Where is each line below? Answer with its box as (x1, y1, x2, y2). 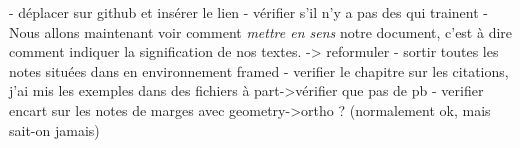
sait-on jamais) (9, 119, 100, 140)
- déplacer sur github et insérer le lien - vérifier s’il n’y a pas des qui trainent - (9, 2, 488, 22)
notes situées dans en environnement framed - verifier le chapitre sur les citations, (9, 60, 509, 81)
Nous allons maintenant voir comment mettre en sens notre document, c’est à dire (9, 21, 513, 42)
